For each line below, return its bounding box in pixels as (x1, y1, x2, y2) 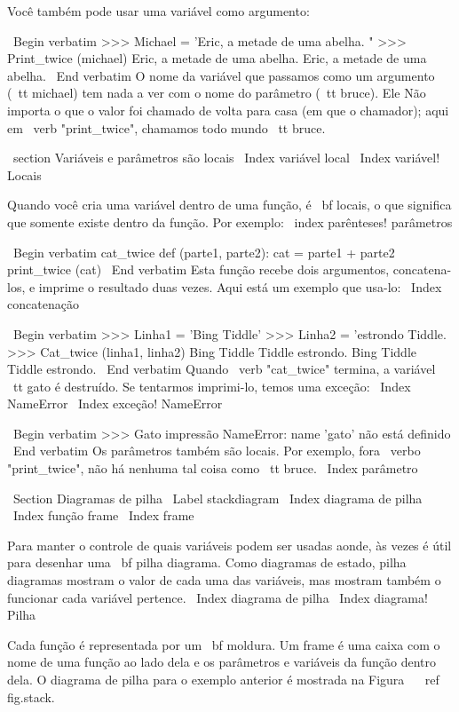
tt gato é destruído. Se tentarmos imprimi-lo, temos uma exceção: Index (12, 376, 411, 395)
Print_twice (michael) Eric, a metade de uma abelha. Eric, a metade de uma (7, 49, 427, 67)
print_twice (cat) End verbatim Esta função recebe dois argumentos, (7, 260, 390, 279)
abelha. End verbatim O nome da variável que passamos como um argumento (7, 66, 435, 84)
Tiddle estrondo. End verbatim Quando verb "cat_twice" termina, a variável (7, 360, 436, 378)
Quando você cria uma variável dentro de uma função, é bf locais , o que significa (7, 195, 452, 214)
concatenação (7, 295, 79, 313)
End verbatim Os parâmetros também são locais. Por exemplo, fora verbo (12, 441, 421, 460)
